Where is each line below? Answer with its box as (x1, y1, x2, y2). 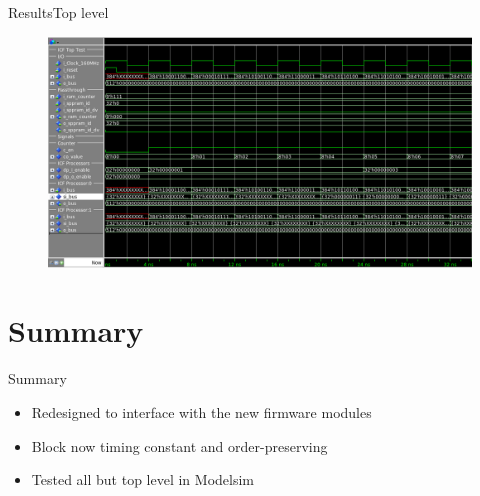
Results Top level (8, 2, 109, 22)
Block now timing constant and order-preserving (31, 435, 328, 456)
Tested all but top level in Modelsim (31, 469, 255, 490)
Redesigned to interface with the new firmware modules (31, 401, 372, 422)
